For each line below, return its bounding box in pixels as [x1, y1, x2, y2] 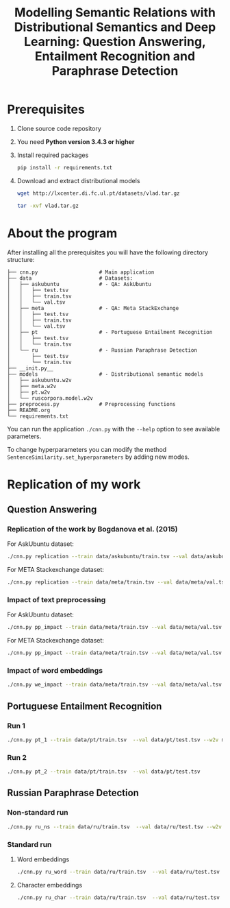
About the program [7, 225, 118, 241]
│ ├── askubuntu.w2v [7, 377, 72, 383]
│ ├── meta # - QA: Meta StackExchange [7, 304, 179, 311]
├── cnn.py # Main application [7, 269, 155, 276]
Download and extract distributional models [16, 176, 140, 184]
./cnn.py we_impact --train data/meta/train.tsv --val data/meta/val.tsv [7, 681, 222, 689]
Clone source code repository [16, 124, 101, 132]
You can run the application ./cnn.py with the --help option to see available [7, 425, 220, 433]
